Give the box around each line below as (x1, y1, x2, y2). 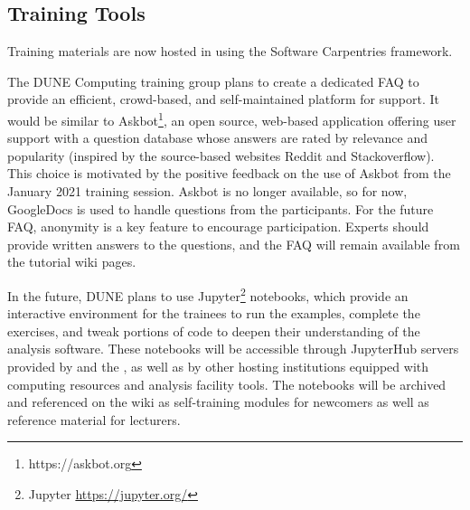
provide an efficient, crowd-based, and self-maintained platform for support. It (7, 90, 440, 109)
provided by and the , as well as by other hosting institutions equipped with (7, 357, 429, 376)
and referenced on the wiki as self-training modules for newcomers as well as (7, 392, 429, 411)
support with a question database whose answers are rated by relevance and (7, 128, 428, 147)
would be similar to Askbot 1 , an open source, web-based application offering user (7, 108, 456, 129)
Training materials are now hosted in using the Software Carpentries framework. (7, 42, 453, 61)
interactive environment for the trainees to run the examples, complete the (7, 304, 420, 323)
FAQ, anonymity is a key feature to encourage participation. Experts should (7, 217, 429, 236)
